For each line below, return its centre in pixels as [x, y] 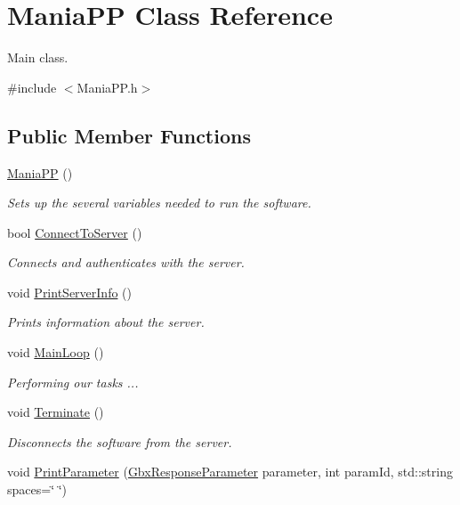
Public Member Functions [129, 135]
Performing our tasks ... [73, 382]
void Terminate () [56, 412]
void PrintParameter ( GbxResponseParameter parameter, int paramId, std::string [230, 472]
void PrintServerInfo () [69, 292]
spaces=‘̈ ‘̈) [37, 489]
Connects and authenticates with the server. [126, 262]
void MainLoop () [56, 352]
